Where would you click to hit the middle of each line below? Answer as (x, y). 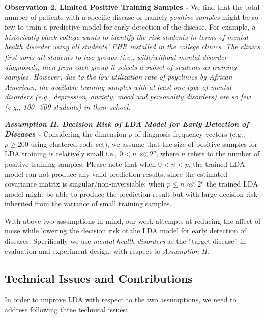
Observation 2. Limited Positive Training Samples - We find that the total (132, 7)
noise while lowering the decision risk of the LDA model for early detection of (125, 231)
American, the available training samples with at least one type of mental (118, 86)
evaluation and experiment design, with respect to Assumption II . (107, 250)
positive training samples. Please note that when (80, 163)
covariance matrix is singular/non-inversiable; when (85, 184)
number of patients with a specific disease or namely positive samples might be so (132, 17)
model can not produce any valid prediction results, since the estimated (116, 174)
